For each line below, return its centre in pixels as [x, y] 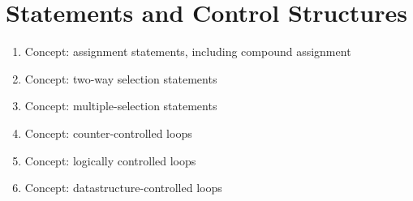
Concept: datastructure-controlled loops [123, 188]
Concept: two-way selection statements [121, 78]
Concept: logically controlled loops [110, 160]
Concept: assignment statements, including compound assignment [188, 51]
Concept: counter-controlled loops [108, 133]
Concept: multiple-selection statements [121, 106]
